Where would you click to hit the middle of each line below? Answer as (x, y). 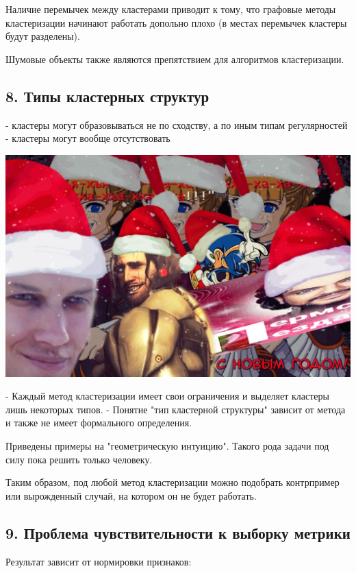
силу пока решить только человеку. (79, 459)
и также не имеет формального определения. (99, 423)
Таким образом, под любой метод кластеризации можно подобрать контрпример (173, 482)
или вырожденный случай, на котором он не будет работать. (131, 495)
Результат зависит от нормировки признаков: (99, 561)
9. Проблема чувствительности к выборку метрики (178, 532)
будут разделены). (43, 36)
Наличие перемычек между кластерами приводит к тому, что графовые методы (171, 9)
